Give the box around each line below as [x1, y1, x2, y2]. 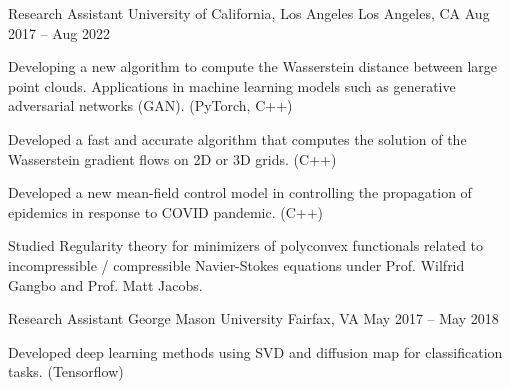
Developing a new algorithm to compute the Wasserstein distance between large [8, 56, 498, 77]
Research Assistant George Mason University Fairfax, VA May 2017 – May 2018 [8, 308, 499, 329]
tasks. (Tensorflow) [8, 361, 124, 382]
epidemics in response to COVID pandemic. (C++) [8, 201, 324, 222]
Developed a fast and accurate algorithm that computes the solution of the [8, 128, 467, 149]
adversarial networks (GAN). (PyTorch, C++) [8, 95, 293, 116]
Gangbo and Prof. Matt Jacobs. [8, 274, 203, 295]
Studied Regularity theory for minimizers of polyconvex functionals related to [8, 235, 484, 256]
